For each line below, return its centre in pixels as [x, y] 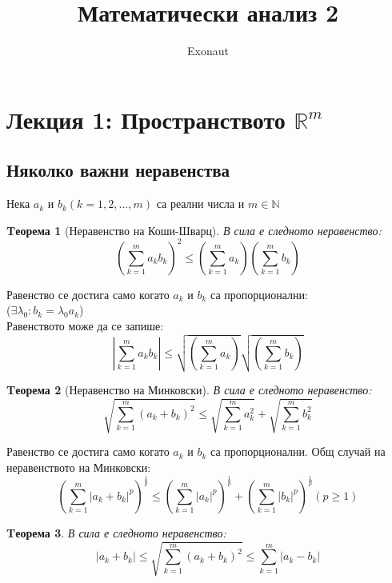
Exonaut [208, 51]
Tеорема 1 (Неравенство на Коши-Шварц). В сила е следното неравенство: [194, 230]
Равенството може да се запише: [85, 325]
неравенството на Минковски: [79, 467]
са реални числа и [200, 204]
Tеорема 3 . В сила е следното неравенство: [116, 532]
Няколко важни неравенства [118, 170]
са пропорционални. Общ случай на [298, 451]
